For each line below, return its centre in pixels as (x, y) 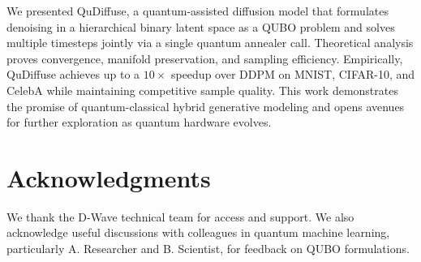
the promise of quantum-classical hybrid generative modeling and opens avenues (206, 106)
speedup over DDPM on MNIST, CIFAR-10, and (293, 74)
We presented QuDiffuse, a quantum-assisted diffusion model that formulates (198, 11)
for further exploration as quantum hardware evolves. (139, 122)
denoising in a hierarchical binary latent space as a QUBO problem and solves (201, 26)
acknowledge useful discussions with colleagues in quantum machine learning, (198, 232)
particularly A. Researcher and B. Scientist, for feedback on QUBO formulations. (208, 249)
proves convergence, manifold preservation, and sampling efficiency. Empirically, (205, 58)
